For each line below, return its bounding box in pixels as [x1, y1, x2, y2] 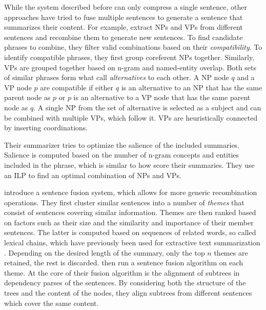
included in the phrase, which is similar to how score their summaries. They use [4, 159, 255, 170]
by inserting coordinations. [4, 122, 88, 133]
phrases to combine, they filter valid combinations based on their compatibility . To [4, 42, 262, 52]
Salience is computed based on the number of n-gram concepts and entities [4, 149, 239, 160]
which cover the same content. [4, 297, 99, 308]
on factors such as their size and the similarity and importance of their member [4, 217, 254, 227]
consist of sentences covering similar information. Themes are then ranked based [4, 207, 256, 218]
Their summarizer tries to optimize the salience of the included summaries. [4, 139, 240, 150]
